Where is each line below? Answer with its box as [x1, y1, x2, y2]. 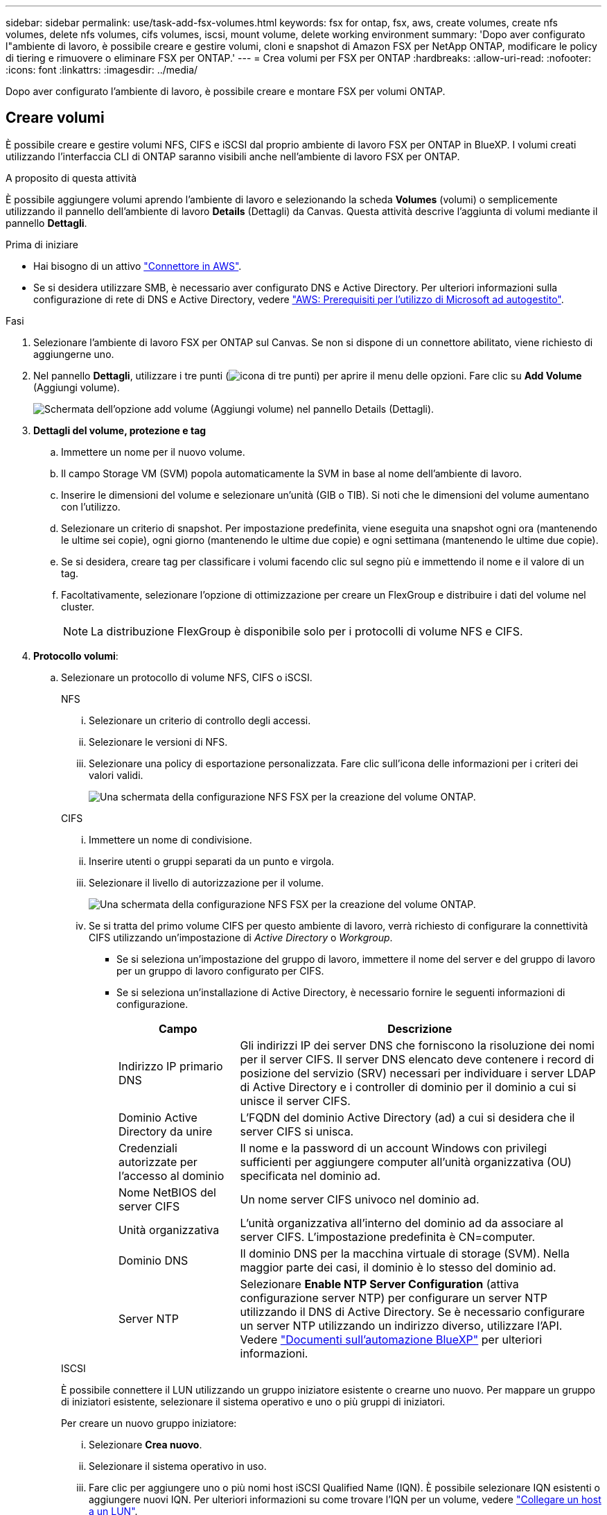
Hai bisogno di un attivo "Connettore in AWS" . [33, 259, 242, 272]
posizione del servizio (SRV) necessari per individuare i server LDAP [240, 1065, 596, 1080]
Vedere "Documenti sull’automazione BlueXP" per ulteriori [240, 1332, 543, 1346]
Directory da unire [118, 1124, 213, 1138]
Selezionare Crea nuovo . [89, 1438, 202, 1450]
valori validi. [89, 769, 143, 781]
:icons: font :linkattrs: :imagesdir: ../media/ [6, 64, 198, 76]
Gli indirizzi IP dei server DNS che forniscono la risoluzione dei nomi [240, 1038, 595, 1052]
